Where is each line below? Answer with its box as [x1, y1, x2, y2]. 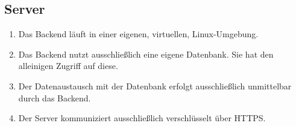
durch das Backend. [18, 91, 91, 104]
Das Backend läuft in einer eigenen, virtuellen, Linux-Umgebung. [18, 28, 259, 40]
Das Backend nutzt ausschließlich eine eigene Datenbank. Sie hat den [18, 47, 274, 60]
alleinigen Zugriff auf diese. [18, 59, 118, 72]
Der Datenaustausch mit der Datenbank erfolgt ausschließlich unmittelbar [18, 79, 292, 92]
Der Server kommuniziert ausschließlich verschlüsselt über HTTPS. [18, 112, 266, 124]
